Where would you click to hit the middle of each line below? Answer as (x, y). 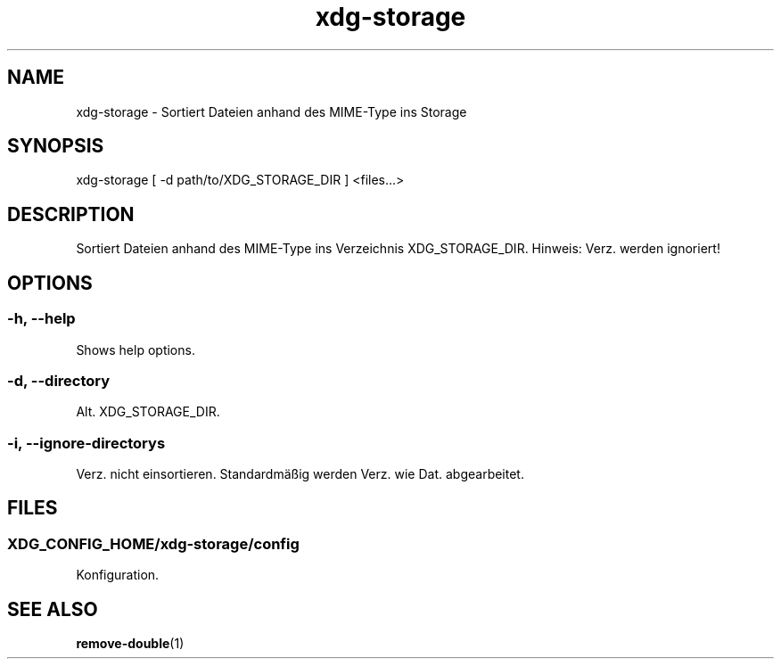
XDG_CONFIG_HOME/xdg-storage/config (153, 543)
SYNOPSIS (56, 146)
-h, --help (41, 319)
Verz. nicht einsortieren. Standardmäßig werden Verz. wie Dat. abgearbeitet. (300, 474)
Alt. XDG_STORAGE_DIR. (148, 412)
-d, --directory (59, 380)
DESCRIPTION (71, 214)
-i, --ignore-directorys (86, 443)
